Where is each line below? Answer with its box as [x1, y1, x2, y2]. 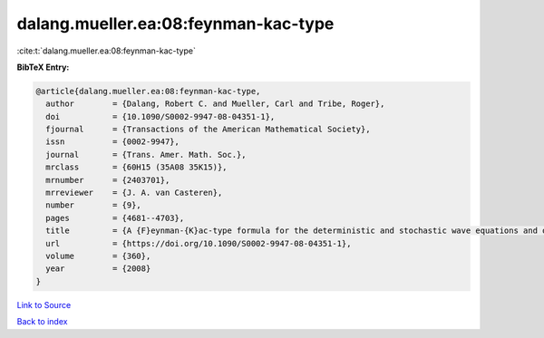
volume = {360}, [45, 251, 151, 261]
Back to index [16, 316, 68, 327]
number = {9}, [45, 200, 142, 210]
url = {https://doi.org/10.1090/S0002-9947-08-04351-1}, [45, 238, 352, 248]
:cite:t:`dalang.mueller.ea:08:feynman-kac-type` [16, 45, 197, 56]
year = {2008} [45, 264, 151, 274]
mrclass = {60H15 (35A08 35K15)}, [45, 162, 228, 172]
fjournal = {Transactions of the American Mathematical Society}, [45, 124, 371, 135]
